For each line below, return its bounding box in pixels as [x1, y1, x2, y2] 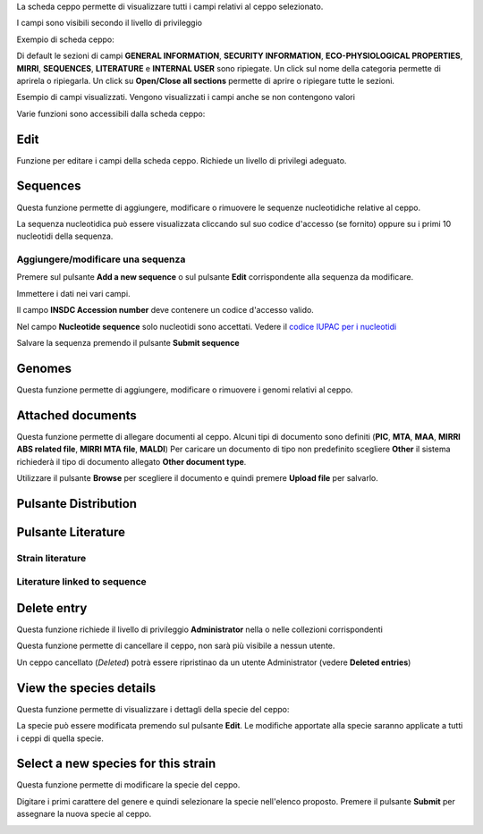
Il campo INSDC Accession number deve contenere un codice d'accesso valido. [16, 305, 315, 316]
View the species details [16, 680, 157, 695]
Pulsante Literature [16, 524, 125, 540]
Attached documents [16, 408, 138, 423]
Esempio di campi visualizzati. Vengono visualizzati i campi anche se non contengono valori [16, 92, 355, 103]
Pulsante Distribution [16, 496, 138, 511]
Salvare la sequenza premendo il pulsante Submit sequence [16, 338, 241, 349]
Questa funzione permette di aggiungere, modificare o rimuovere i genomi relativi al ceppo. [16, 384, 353, 395]
